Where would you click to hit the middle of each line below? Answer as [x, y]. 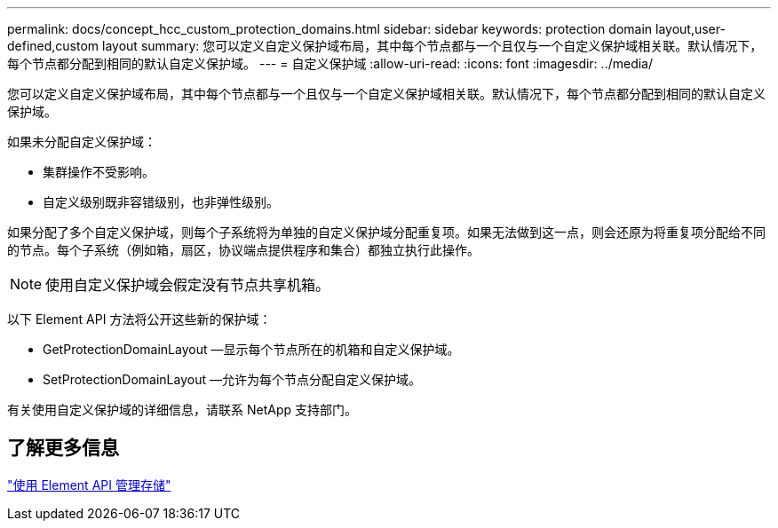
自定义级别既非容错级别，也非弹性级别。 [161, 202]
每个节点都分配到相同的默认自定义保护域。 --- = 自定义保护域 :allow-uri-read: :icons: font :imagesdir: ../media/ [330, 63]
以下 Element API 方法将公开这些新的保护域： [139, 319]
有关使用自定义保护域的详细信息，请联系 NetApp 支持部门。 [182, 410]
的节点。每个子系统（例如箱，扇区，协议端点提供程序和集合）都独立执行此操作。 [243, 250]
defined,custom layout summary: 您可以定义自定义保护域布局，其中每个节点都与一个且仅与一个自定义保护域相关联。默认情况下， [385, 46]
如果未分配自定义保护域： [82, 142]
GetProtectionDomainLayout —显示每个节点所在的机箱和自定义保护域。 [251, 349]
